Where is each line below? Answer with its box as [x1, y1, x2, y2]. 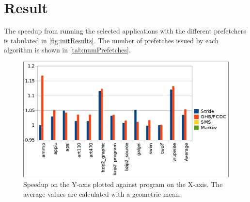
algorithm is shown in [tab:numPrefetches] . [4, 45, 131, 55]
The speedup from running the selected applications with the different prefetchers [4, 26, 246, 36]
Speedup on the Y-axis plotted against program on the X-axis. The [23, 179, 223, 189]
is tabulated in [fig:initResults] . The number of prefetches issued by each [4, 35, 219, 45]
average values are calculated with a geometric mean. [23, 188, 181, 199]
